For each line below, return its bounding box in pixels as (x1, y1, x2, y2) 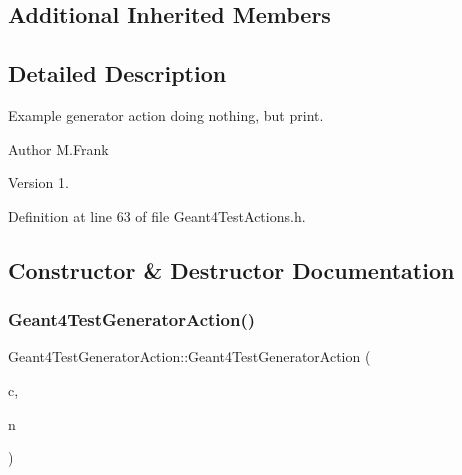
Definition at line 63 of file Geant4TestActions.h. (8, 205, 306, 226)
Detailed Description (8, 58, 227, 89)
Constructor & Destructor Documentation (8, 254, 455, 285)
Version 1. (8, 172, 69, 193)
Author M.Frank (8, 138, 109, 159)
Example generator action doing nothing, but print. (8, 104, 324, 125)
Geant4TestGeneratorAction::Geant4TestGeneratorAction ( (8, 346, 371, 367)
